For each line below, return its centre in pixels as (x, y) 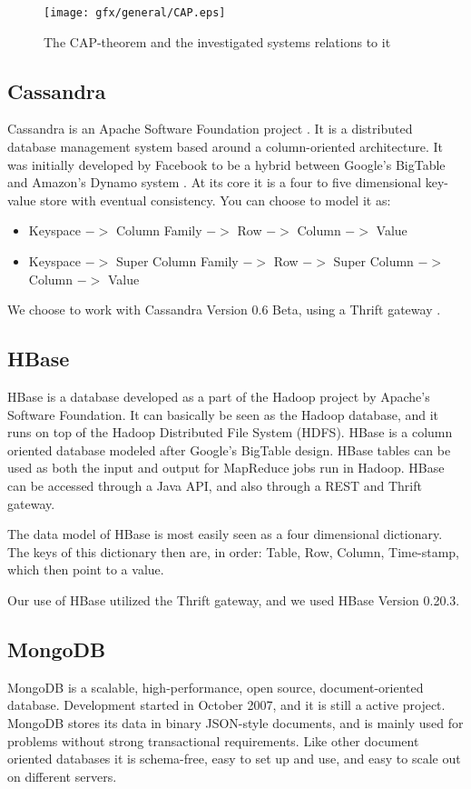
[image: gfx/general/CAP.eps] (135, 13)
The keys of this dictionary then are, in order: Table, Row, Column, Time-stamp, (233, 551)
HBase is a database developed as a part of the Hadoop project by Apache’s (219, 396)
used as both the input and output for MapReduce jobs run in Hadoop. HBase (226, 468)
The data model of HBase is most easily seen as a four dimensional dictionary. (225, 534)
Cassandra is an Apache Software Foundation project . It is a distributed (210, 129)
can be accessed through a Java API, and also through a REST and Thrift (215, 485)
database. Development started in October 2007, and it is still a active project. (226, 705)
